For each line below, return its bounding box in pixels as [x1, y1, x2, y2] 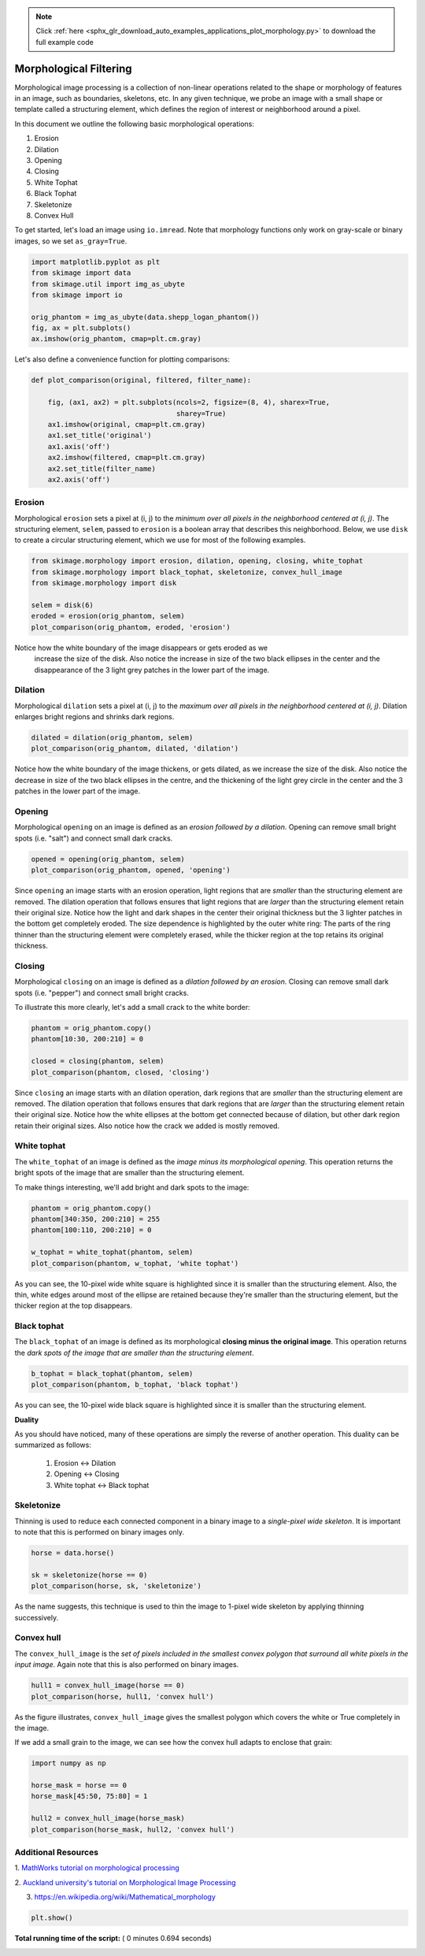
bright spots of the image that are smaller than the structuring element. [14, 1168, 245, 1178]
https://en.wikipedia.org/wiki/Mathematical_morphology [34, 1892, 216, 1902]
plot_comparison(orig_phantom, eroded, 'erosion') [31, 622, 231, 632]
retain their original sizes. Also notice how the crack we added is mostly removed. [14, 1121, 279, 1130]
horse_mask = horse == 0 [31, 1781, 128, 1790]
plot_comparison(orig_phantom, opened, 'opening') [31, 866, 231, 874]
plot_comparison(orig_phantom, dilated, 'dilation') [31, 744, 239, 753]
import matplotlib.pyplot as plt [31, 257, 161, 266]
